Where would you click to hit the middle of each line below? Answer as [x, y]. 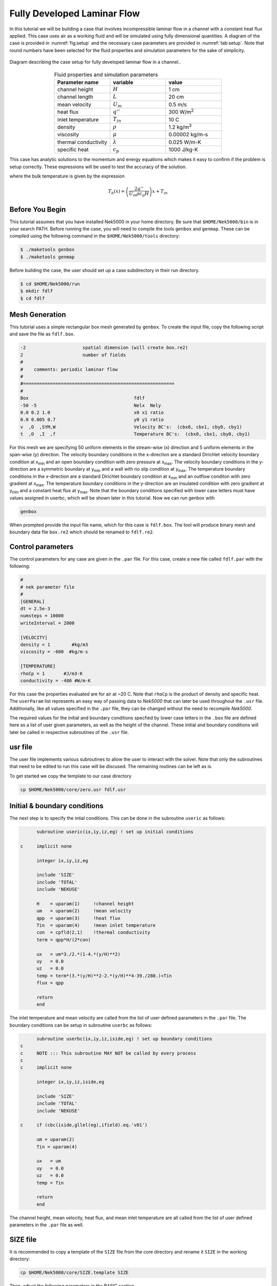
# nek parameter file [47, 587]
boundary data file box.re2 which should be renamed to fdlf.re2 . [82, 532]
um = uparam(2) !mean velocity [84, 911]
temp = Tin [50, 1183]
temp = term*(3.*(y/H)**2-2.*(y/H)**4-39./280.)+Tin [104, 976]
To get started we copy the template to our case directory [71, 776]
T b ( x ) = [116, 192]
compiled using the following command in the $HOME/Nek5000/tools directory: [95, 236]
